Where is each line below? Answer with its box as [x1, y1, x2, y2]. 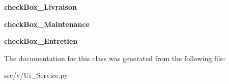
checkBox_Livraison [4, 2, 77, 12]
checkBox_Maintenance [4, 18, 90, 29]
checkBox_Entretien [4, 36, 78, 46]
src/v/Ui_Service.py [4, 70, 68, 80]
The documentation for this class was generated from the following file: [4, 52, 225, 63]
